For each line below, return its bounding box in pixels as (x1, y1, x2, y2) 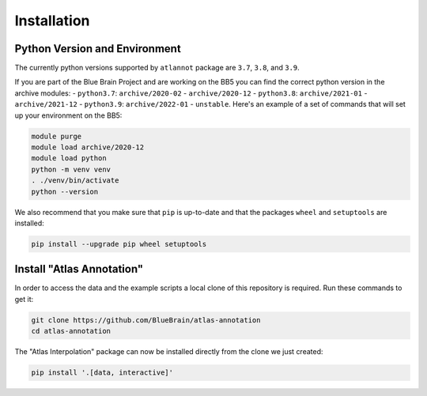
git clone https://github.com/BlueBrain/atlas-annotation (31, 315, 261, 324)
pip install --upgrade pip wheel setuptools (31, 239, 207, 248)
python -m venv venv (31, 164, 111, 174)
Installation (14, 12, 90, 29)
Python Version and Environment (14, 42, 181, 55)
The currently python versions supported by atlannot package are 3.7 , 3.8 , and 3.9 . (14, 63, 300, 73)
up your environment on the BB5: (14, 111, 123, 120)
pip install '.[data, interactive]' (31, 368, 174, 377)
